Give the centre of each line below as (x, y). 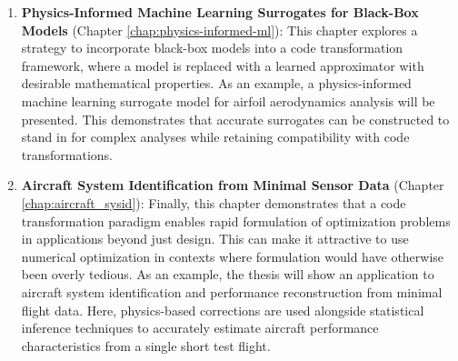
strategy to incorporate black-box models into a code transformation (212, 48)
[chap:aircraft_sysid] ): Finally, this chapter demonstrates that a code (214, 202)
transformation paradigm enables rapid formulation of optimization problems (236, 221)
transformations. (67, 154)
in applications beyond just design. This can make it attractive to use (215, 239)
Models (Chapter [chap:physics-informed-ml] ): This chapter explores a (219, 30)
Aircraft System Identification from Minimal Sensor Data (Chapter (233, 185)
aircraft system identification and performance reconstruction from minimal (232, 291)
